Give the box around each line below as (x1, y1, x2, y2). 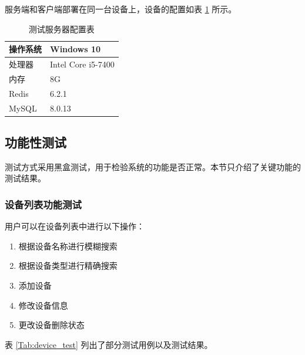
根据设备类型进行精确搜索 (18, 259, 118, 272)
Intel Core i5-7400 (50, 58, 115, 70)
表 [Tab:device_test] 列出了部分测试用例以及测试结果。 (5, 338, 213, 350)
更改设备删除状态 (18, 319, 85, 331)
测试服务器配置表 (28, 22, 95, 35)
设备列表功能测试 (5, 197, 82, 211)
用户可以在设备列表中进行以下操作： (5, 220, 145, 232)
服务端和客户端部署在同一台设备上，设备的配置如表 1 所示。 (5, 3, 237, 15)
